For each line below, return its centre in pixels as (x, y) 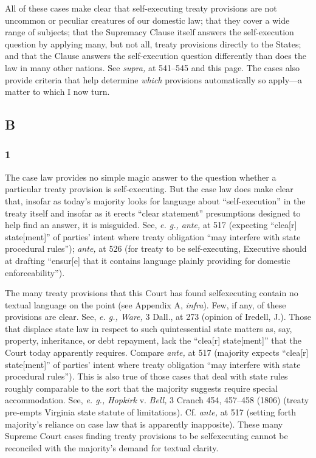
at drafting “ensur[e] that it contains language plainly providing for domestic (148, 260)
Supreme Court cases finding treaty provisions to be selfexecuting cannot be (146, 436)
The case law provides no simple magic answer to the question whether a (141, 177)
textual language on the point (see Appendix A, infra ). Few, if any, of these (146, 304)
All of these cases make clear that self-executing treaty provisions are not (141, 8)
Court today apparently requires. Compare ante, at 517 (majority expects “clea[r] (157, 352)
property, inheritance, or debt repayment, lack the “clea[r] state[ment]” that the (153, 340)
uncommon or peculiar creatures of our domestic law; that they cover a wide (147, 20)
